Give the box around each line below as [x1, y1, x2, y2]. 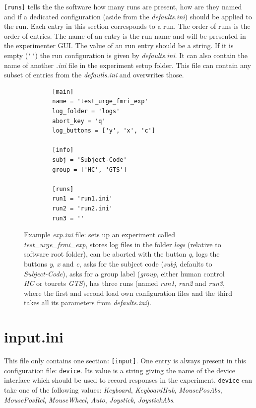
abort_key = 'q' [52, 117, 106, 125]
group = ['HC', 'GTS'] [52, 166, 127, 173]
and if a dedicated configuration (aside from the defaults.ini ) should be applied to [4, 11, 252, 21]
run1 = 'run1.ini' [52, 195, 113, 203]
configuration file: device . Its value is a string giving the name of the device [4, 365, 235, 375]
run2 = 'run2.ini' [52, 205, 113, 212]
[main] [52, 88, 74, 95]
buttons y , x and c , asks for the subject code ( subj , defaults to [24, 258, 212, 269]
